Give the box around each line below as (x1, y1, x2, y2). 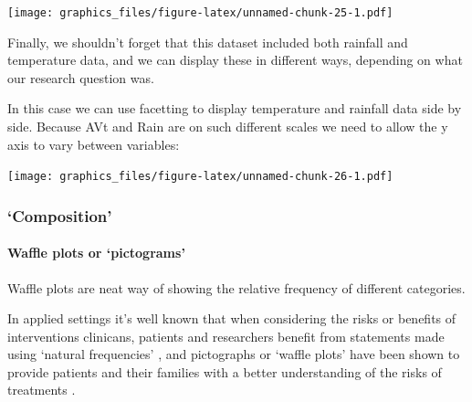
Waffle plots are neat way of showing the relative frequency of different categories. (7, 278, 466, 297)
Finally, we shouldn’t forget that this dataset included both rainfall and (7, 32, 408, 51)
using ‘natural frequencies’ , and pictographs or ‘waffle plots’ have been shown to (7, 344, 460, 364)
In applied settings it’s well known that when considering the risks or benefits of (7, 309, 456, 328)
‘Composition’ (7, 204, 112, 227)
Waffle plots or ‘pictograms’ (7, 243, 185, 262)
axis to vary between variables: (7, 134, 180, 153)
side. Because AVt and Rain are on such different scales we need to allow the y (7, 117, 448, 136)
